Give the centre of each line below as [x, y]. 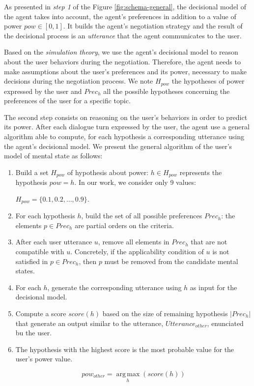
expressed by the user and [43, 91]
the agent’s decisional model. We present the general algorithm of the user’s [118, 146]
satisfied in [32, 261]
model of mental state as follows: [53, 156]
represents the [201, 172]
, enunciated [225, 323]
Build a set [32, 172]
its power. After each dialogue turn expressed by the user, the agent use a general [127, 127]
